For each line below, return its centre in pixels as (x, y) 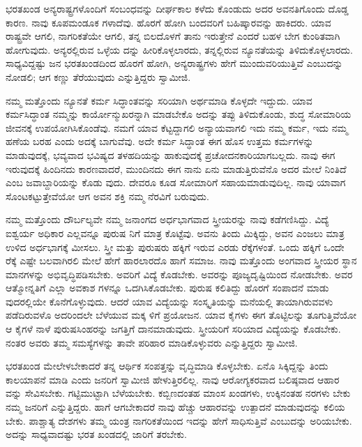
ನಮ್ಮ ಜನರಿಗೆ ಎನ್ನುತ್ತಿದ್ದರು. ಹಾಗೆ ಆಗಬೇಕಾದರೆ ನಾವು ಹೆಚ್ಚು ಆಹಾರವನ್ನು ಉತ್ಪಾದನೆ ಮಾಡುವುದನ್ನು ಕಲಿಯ (175, 407)
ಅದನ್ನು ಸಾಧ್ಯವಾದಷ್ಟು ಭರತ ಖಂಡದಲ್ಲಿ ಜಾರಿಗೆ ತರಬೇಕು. (96, 434)
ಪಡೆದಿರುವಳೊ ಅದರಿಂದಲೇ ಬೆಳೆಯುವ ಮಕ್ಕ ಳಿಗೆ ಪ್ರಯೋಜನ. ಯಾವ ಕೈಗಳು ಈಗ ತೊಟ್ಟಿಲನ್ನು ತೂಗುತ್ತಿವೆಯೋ (181, 315)
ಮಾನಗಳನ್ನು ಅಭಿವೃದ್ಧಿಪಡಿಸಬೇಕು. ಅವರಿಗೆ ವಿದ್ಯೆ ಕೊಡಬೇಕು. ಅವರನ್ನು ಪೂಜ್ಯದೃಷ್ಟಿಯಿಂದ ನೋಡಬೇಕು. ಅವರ (179, 274)
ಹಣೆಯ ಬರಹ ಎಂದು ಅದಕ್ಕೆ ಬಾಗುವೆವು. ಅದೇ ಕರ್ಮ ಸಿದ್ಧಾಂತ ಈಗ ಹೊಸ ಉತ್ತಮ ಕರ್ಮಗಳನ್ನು (160, 141)
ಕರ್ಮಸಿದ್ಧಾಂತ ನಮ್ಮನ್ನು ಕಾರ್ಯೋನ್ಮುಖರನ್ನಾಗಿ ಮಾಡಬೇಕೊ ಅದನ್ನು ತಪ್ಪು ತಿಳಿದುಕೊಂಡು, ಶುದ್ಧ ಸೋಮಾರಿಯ (179, 114)
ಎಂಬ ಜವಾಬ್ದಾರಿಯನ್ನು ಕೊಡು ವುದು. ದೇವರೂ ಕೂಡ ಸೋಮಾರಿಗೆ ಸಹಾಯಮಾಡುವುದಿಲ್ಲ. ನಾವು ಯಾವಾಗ (176, 182)
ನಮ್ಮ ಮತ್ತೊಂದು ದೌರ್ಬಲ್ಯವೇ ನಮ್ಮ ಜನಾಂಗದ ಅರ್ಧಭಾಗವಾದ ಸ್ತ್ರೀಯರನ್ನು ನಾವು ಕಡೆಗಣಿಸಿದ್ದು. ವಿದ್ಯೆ (167, 219)
